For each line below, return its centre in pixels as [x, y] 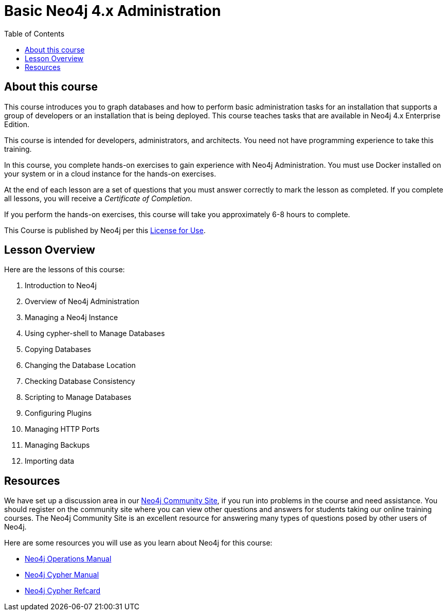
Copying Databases [58, 349]
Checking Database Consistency [80, 381]
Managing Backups [57, 445]
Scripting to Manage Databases [78, 397]
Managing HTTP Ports [62, 429]
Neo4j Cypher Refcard [63, 591]
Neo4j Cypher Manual [62, 575]
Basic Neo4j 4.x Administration [113, 11]
